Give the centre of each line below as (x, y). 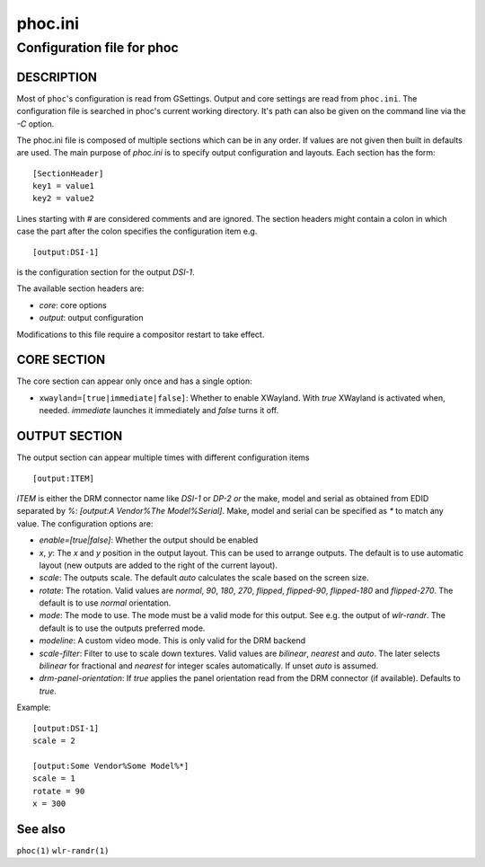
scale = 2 (54, 740)
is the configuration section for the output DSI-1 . (106, 272)
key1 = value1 (63, 186)
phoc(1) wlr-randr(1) (63, 850)
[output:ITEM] (63, 478)
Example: (34, 708)
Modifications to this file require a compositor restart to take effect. (141, 334)
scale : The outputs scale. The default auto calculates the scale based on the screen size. (204, 578)
